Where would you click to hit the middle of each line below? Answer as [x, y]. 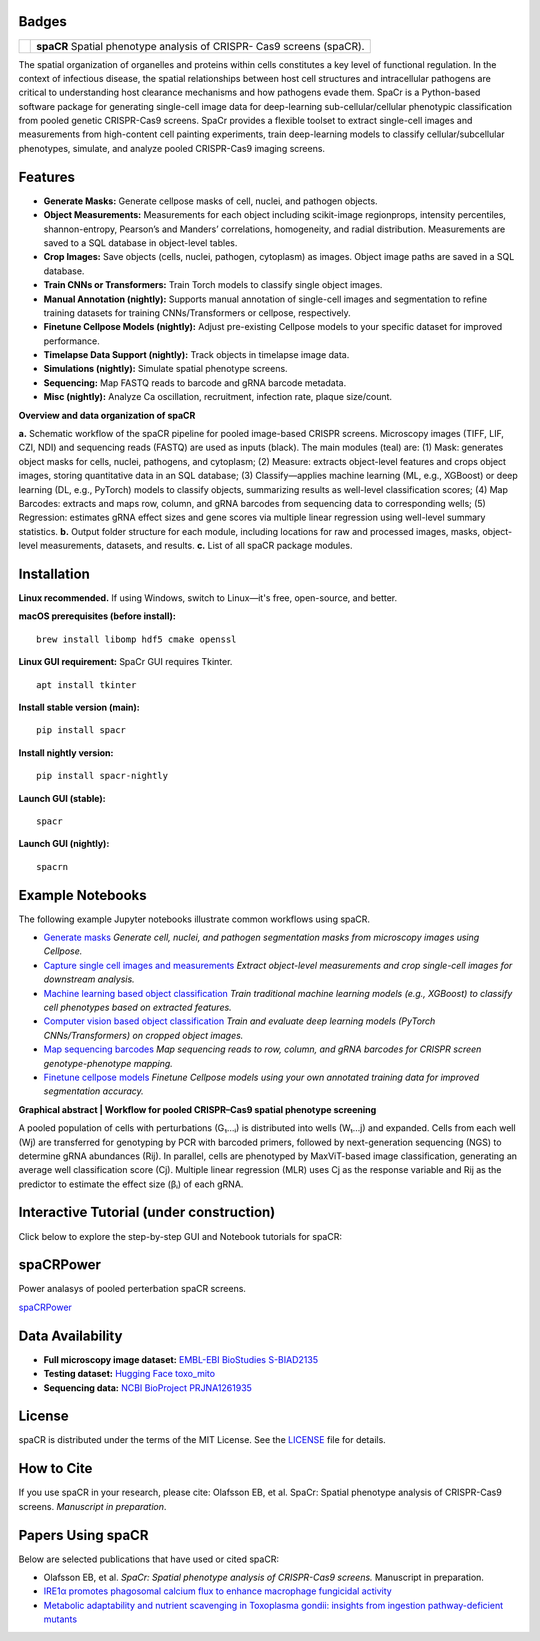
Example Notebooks [82, 895]
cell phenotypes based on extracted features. [137, 1007]
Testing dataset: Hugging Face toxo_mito [129, 1374]
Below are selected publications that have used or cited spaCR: [149, 1559]
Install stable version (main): [79, 707]
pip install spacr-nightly [102, 776]
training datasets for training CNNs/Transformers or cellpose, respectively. [197, 312]
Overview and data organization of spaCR [107, 415]
